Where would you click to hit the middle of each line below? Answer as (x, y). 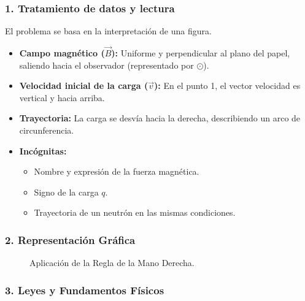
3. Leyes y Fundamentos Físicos (85, 290)
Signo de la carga (66, 192)
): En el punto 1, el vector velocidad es (227, 86)
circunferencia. (47, 130)
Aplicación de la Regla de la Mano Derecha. (112, 263)
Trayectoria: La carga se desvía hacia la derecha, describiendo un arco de (160, 118)
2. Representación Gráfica (70, 239)
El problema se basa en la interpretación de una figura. (108, 31)
